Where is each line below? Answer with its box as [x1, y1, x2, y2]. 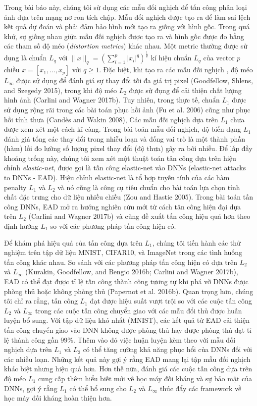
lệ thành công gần [4, 334, 58, 345]
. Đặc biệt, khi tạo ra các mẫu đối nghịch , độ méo [99, 64, 253, 75]
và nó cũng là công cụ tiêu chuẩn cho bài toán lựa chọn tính [57, 182, 240, 192]
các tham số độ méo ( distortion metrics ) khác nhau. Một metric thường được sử [4, 41, 248, 51]
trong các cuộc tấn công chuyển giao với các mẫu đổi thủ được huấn [35, 305, 242, 315]
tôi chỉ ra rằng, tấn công [4, 296, 78, 306]
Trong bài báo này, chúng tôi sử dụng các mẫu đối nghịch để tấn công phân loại [4, 2, 247, 12]
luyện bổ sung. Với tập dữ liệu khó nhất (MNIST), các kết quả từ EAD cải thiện [4, 315, 250, 325]
